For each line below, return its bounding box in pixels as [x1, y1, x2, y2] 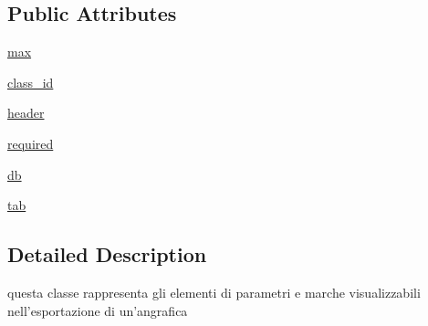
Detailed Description [7, 240, 207, 268]
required [7, 133, 54, 152]
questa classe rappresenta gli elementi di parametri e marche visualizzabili [7, 282, 421, 301]
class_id [7, 72, 54, 91]
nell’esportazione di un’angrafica [7, 300, 188, 320]
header [7, 103, 45, 122]
